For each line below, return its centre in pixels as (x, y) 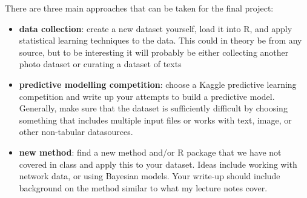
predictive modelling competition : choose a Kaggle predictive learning (158, 84)
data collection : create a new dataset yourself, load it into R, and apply (156, 28)
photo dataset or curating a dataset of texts (100, 64)
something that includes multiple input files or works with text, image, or (155, 120)
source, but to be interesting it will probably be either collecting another (154, 52)
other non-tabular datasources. (76, 132)
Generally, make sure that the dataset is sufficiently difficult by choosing (153, 108)
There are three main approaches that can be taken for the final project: (139, 8)
